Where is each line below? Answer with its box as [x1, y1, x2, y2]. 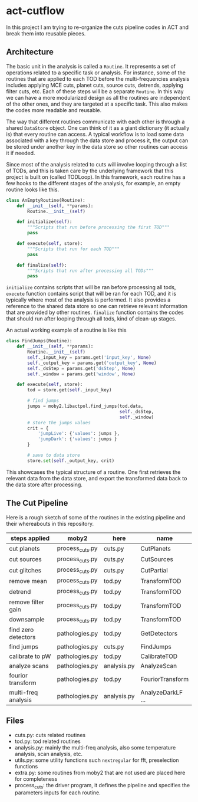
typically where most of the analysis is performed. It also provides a [6, 296, 171, 303]
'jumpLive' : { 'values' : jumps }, [37, 431, 120, 437]
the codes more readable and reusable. [6, 106, 102, 113]
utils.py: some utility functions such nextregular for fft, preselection [14, 757, 179, 764]
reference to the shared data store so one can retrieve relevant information [6, 303, 187, 310]
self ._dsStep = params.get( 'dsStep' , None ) [27, 365, 136, 371]
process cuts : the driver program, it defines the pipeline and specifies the [14, 781, 190, 790]
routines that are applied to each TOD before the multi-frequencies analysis [6, 75, 190, 82]
